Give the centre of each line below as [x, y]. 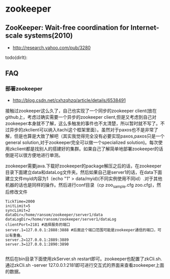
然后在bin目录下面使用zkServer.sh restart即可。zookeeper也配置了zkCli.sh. [84, 259]
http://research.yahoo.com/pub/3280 [52, 48]
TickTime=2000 [20, 202]
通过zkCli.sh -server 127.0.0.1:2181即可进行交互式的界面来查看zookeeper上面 [85, 265]
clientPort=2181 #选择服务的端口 [38, 225]
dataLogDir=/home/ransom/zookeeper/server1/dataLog [61, 219]
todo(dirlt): [16, 57]
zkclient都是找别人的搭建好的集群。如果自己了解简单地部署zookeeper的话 [86, 149]
